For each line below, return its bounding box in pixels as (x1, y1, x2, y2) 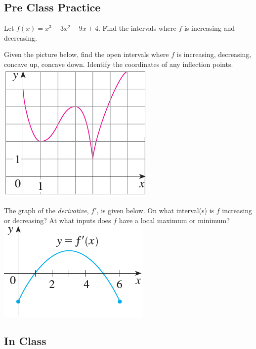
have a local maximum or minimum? (119, 215, 230, 225)
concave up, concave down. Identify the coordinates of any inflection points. (4, 58, 233, 69)
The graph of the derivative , (4, 205, 89, 216)
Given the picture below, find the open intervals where (4, 49, 169, 59)
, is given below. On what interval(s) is (96, 205, 214, 216)
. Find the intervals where (98, 23, 176, 33)
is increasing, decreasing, (176, 49, 252, 59)
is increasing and (184, 23, 235, 33)
